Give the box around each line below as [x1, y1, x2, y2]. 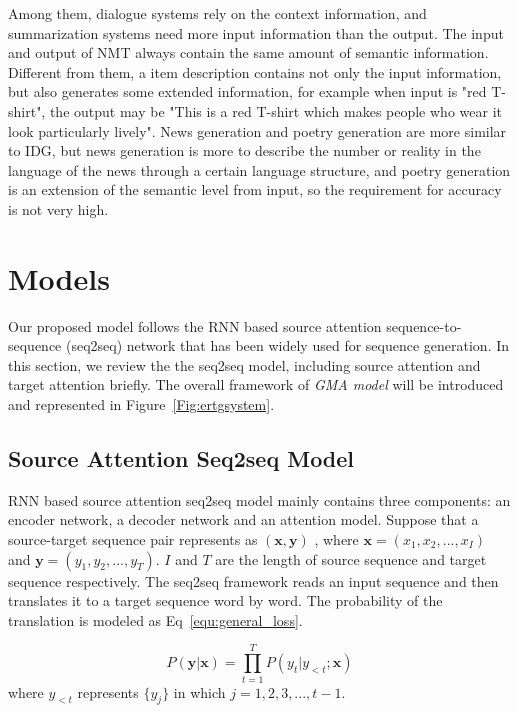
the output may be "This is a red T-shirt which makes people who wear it [49, 100, 502, 121]
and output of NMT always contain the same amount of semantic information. [8, 42, 489, 63]
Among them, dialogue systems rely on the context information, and [8, 3, 427, 23]
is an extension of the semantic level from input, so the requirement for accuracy [8, 179, 502, 200]
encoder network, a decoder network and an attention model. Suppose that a [8, 509, 479, 530]
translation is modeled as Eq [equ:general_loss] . [8, 609, 303, 630]
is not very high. [8, 198, 109, 219]
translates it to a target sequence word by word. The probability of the [8, 590, 443, 611]
